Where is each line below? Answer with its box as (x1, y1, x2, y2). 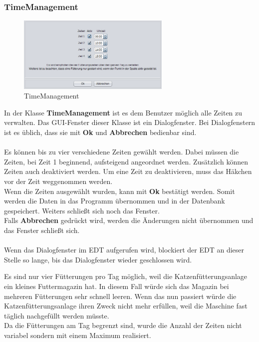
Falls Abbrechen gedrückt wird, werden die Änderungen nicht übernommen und (4, 215, 254, 225)
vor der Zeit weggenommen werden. (4, 176, 113, 186)
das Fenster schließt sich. (4, 225, 80, 235)
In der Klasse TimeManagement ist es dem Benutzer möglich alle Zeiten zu (4, 107, 243, 117)
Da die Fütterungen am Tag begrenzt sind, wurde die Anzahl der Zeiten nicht (4, 320, 242, 330)
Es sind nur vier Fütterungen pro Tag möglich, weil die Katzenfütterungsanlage (4, 271, 248, 281)
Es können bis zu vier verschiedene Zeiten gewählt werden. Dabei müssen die (4, 146, 239, 157)
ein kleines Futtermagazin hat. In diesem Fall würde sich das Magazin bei (4, 280, 229, 291)
